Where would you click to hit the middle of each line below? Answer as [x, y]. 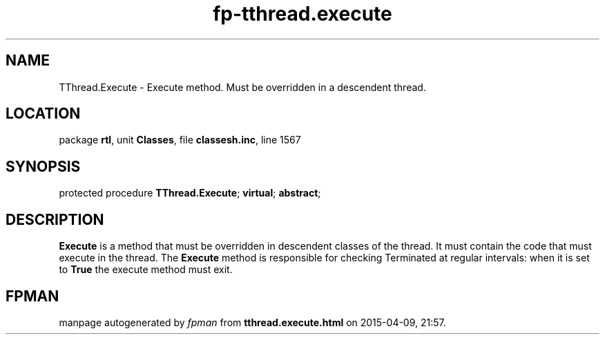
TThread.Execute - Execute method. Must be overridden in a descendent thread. [242, 87]
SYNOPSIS [43, 166]
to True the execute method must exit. [146, 270]
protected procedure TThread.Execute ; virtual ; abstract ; [190, 193]
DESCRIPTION [55, 219]
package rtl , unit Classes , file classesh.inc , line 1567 [180, 140]
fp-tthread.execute [302, 14]
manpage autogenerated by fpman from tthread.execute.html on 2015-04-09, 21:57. [252, 322]
